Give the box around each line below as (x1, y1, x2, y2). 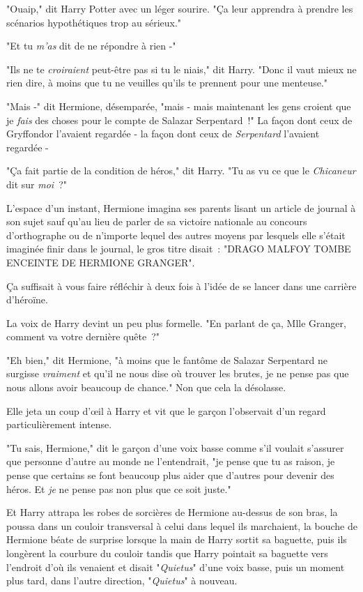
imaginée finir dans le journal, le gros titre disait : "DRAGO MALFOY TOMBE (6, 241, 351, 256)
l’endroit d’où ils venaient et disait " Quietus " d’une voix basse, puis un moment (6, 559, 345, 574)
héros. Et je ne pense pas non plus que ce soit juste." (6, 481, 231, 496)
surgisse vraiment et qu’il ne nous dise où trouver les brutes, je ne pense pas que (6, 366, 349, 381)
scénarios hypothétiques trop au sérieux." (6, 15, 182, 29)
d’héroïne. (6, 292, 48, 307)
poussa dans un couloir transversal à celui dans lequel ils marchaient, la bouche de (6, 518, 357, 533)
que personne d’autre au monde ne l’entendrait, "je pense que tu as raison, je (6, 454, 335, 469)
